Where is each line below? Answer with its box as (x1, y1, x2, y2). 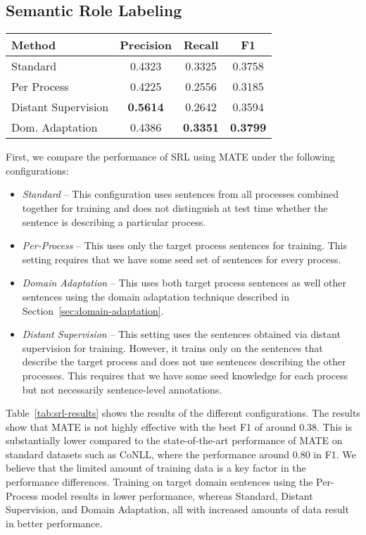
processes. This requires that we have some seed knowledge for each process (22, 367, 348, 382)
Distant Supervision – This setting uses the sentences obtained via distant (22, 327, 341, 341)
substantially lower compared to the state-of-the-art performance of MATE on (6, 433, 343, 448)
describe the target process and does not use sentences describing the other (22, 354, 346, 369)
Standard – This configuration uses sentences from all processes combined (22, 187, 339, 201)
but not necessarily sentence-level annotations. (22, 382, 222, 396)
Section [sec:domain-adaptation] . (22, 303, 164, 317)
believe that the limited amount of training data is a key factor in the (6, 460, 306, 475)
